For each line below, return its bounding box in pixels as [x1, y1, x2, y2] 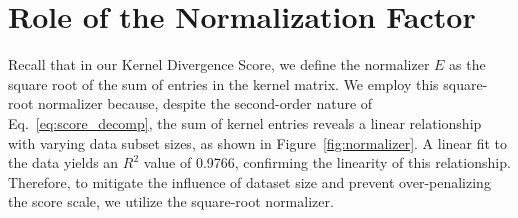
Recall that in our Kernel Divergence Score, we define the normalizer [8, 54, 430, 75]
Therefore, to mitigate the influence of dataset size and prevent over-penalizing [8, 171, 491, 192]
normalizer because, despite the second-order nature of [37, 93, 373, 114]
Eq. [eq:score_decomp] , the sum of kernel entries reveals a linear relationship [8, 112, 482, 133]
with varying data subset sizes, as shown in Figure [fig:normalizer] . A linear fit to [8, 132, 508, 153]
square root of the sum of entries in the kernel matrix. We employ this [8, 73, 439, 94]
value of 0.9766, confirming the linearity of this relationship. [143, 152, 511, 173]
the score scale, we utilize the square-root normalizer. [8, 191, 334, 212]
